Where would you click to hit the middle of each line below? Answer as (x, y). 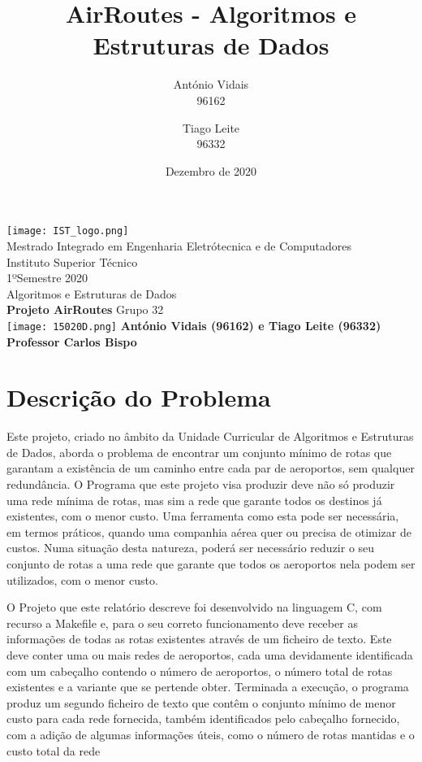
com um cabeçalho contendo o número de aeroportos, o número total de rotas (200, 671)
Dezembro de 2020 (211, 170)
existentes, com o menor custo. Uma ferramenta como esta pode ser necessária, (203, 516)
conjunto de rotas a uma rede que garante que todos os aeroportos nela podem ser (211, 564)
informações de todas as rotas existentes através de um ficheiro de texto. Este (199, 639)
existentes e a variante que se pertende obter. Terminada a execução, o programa (208, 687)
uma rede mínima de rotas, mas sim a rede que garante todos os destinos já (194, 500)
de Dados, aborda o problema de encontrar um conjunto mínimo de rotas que (199, 452)
